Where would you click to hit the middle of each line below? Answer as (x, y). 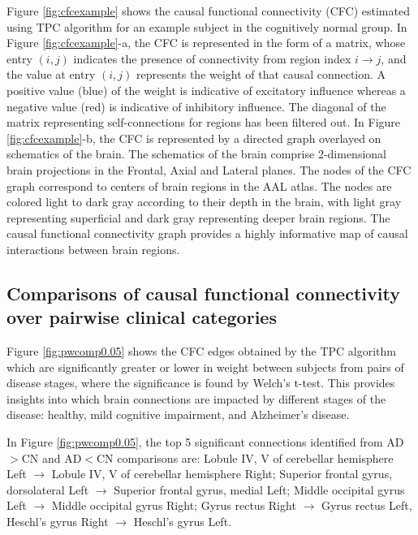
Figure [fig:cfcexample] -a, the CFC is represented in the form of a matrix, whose (206, 43)
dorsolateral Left (48, 489)
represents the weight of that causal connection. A (261, 74)
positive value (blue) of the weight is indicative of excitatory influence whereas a (206, 90)
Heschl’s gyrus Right (58, 522)
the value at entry (51, 74)
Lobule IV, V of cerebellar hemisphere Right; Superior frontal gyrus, (222, 474)
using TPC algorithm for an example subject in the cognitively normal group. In (207, 26)
